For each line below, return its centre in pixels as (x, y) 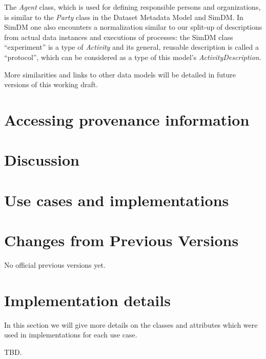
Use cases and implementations (117, 200)
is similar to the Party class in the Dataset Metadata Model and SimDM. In (124, 17)
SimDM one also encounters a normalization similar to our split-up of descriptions (133, 27)
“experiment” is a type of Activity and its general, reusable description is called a (131, 47)
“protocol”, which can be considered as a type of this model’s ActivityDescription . (133, 57)
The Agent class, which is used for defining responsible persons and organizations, (132, 7)
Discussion (42, 160)
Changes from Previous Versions (121, 240)
